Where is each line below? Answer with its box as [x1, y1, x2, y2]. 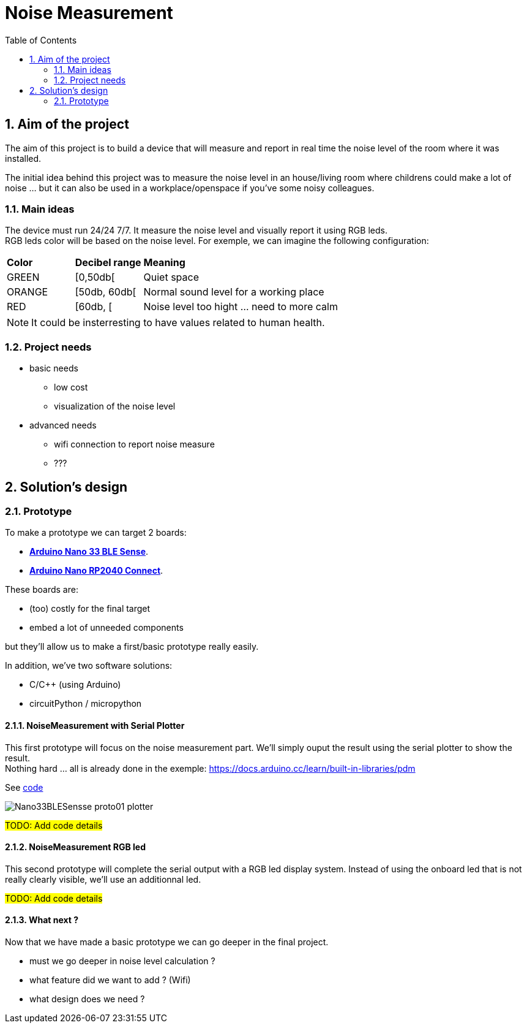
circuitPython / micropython [29, 698, 142, 709]
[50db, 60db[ [75, 286, 136, 299]
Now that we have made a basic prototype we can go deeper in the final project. [5, 936, 329, 947]
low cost [54, 382, 88, 393]
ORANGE [7, 286, 48, 299]
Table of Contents [5, 34, 77, 45]
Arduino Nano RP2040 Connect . [29, 565, 163, 576]
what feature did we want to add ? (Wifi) [29, 974, 191, 985]
